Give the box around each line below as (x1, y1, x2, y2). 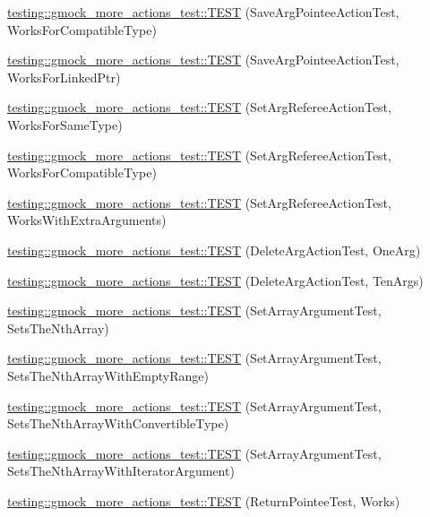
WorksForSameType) (7, 115, 123, 134)
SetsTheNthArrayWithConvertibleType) (7, 414, 229, 433)
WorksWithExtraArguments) (7, 211, 167, 229)
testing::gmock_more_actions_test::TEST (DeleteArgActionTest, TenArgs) (7, 271, 424, 289)
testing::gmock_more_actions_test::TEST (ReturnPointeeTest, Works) (7, 491, 400, 510)
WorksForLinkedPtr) (7, 67, 121, 86)
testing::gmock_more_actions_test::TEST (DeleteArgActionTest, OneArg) (7, 240, 421, 259)
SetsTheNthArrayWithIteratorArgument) (7, 461, 235, 480)
